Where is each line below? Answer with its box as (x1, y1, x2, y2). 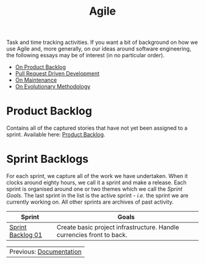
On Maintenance (15, 76, 57, 84)
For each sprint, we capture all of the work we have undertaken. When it (6, 173, 188, 180)
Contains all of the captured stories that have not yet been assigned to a (6, 124, 188, 132)
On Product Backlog (15, 63, 66, 71)
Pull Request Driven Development (15, 70, 99, 77)
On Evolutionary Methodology (15, 83, 90, 90)
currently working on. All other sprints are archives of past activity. (6, 198, 174, 205)
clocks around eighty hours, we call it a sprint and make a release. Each (6, 179, 187, 187)
